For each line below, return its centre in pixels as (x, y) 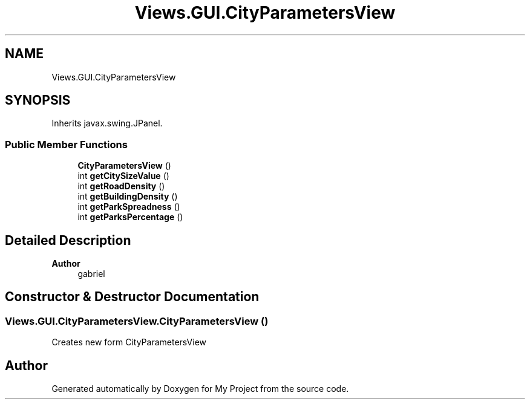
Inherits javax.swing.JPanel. (107, 123)
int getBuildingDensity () (128, 197)
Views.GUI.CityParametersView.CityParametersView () (137, 321)
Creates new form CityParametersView (129, 342)
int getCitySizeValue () (123, 176)
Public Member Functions (66, 144)
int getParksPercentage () (130, 217)
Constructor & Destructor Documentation (132, 297)
